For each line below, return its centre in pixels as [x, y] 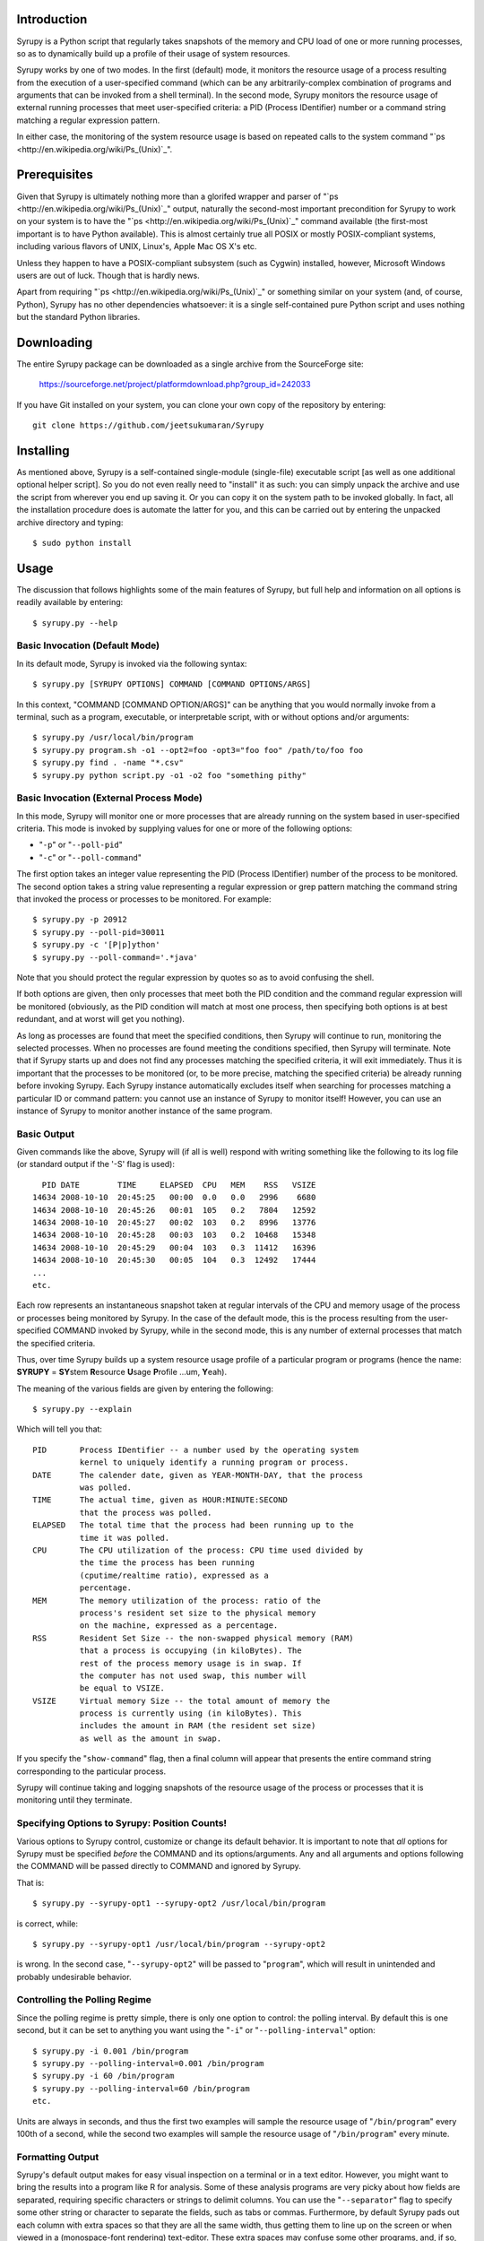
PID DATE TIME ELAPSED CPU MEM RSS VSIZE [179, 1185]
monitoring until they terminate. [74, 1800]
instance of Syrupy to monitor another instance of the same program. [144, 1111]
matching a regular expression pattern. [88, 120]
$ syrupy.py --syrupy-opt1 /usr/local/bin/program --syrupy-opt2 [179, 1944]
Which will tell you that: [60, 1429]
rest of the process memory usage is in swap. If [190, 1663]
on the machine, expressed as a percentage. [179, 1626]
